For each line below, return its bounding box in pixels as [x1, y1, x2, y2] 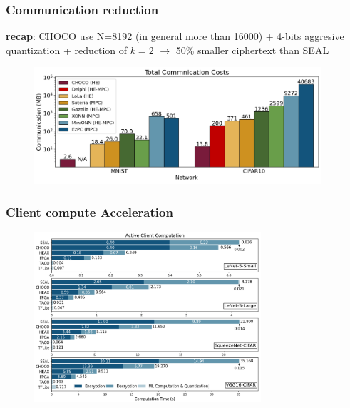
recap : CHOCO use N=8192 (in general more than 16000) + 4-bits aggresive [6, 29, 344, 44]
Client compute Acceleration [6, 203, 173, 220]
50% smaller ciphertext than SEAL [175, 42, 329, 57]
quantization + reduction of [6, 42, 128, 57]
